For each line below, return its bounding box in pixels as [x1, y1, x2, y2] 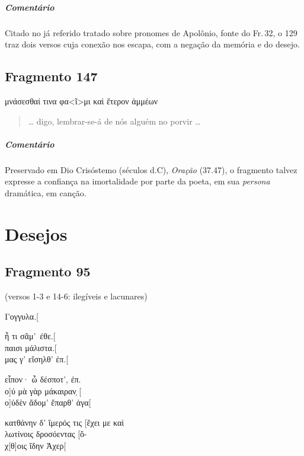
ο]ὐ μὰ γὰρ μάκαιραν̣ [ [5, 384, 82, 397]
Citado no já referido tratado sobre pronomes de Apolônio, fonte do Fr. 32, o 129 [5, 26, 297, 39]
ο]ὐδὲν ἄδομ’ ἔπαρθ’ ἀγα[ [5, 396, 91, 409]
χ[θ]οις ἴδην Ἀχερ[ [5, 439, 66, 451]
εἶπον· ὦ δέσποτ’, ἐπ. [5, 373, 81, 385]
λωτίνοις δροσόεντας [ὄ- [5, 428, 87, 440]
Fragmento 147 [5, 67, 98, 85]
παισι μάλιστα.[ [5, 341, 57, 353]
